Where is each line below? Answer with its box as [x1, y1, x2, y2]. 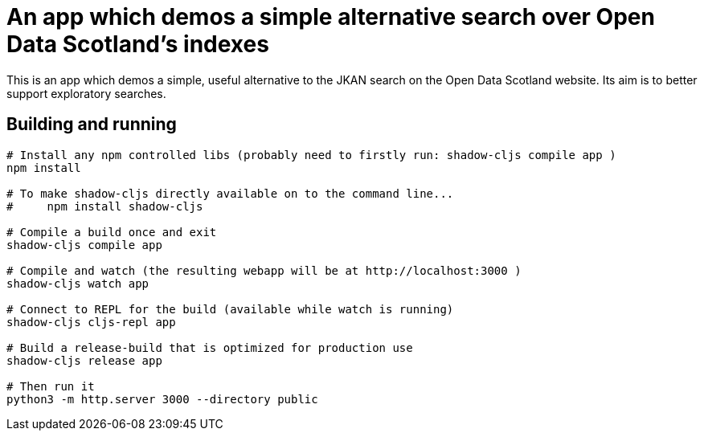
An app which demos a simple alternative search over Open [6, 3, 655, 31]
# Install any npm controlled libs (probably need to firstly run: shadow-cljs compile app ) [6, 148, 616, 161]
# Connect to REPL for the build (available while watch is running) [6, 302, 454, 316]
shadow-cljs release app [6, 353, 162, 367]
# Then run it [6, 379, 95, 393]
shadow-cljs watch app [6, 276, 149, 290]
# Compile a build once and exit [6, 225, 217, 239]
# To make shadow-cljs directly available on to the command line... [6, 186, 454, 200]
